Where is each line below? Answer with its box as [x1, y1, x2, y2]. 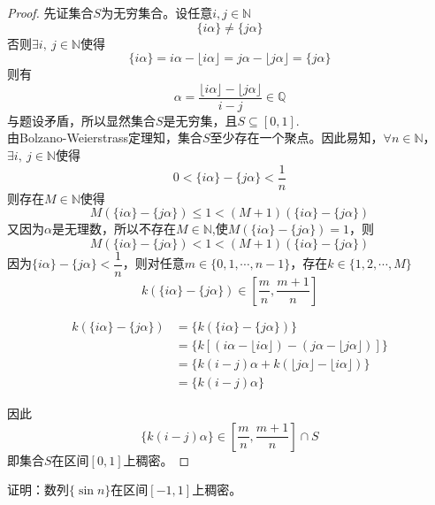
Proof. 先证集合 [7, 4, 94, 21]
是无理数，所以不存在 [51, 219, 176, 238]
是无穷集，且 [163, 111, 238, 129]
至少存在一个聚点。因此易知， [210, 128, 384, 147]
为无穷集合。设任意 [101, 4, 213, 21]
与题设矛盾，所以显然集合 [7, 111, 156, 129]
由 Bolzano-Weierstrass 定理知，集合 [7, 128, 202, 147]
